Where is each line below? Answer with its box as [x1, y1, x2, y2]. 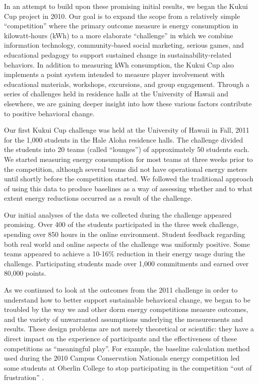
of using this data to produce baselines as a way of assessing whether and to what [4, 183, 253, 193]
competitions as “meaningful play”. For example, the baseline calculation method [4, 343, 250, 353]
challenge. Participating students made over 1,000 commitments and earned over [4, 258, 249, 268]
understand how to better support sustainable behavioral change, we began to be [4, 294, 251, 305]
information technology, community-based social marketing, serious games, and [4, 40, 244, 50]
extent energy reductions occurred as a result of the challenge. [4, 193, 193, 203]
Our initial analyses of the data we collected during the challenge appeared [4, 209, 232, 220]
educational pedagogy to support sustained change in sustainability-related [4, 49, 232, 60]
